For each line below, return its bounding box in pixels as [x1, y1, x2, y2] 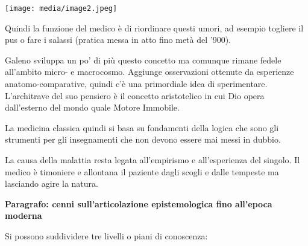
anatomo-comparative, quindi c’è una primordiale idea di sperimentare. [5, 77, 268, 90]
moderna [5, 209, 42, 222]
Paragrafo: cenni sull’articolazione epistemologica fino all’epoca [5, 197, 272, 210]
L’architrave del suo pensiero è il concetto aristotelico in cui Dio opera [5, 89, 265, 102]
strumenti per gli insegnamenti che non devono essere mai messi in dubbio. [5, 133, 281, 146]
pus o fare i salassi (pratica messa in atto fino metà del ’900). [5, 33, 231, 46]
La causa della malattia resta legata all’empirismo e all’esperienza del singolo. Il [5, 154, 300, 166]
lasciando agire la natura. [5, 177, 98, 190]
